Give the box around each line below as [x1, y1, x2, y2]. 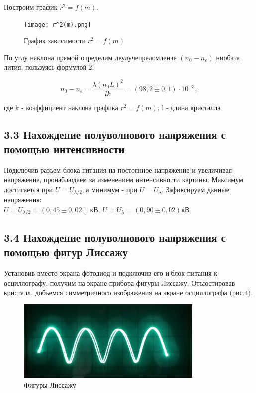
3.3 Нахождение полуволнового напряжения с [4, 126, 226, 142]
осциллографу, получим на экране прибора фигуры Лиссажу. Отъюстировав [4, 277, 235, 288]
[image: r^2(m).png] [24, 21, 92, 28]
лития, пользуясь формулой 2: [4, 62, 94, 72]
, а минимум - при [82, 184, 138, 194]
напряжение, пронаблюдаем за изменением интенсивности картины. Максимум [4, 174, 243, 185]
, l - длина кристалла [157, 102, 221, 112]
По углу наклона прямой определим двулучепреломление [4, 52, 177, 62]
